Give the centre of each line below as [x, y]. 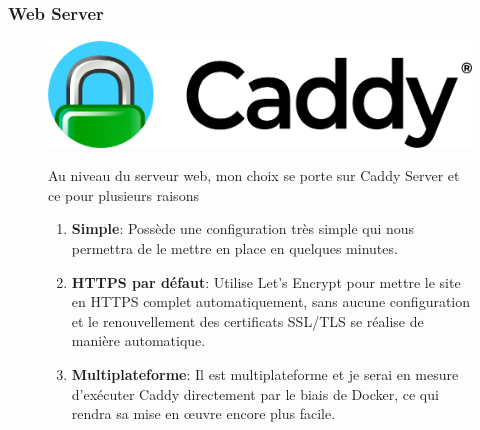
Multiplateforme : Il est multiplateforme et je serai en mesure [265, 373]
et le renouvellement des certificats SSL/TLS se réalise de [247, 320]
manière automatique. [138, 340]
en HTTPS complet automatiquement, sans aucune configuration [271, 301]
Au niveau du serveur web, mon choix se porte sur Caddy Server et [254, 175]
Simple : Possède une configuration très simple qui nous [243, 228]
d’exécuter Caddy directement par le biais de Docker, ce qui [255, 393]
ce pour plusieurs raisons [123, 194]
